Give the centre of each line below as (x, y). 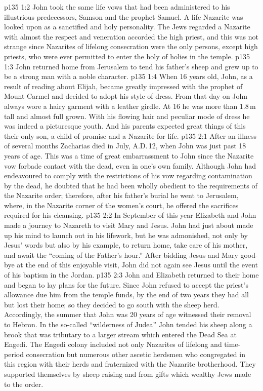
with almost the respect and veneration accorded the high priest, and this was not (131, 36)
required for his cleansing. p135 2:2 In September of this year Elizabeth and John (130, 215)
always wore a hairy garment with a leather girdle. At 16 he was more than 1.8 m (130, 106)
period (14, 354)
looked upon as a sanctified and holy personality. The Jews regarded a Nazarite (127, 27)
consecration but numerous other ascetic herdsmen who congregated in (136, 354)
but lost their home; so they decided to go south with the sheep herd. (112, 304)
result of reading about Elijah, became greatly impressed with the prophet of (123, 86)
